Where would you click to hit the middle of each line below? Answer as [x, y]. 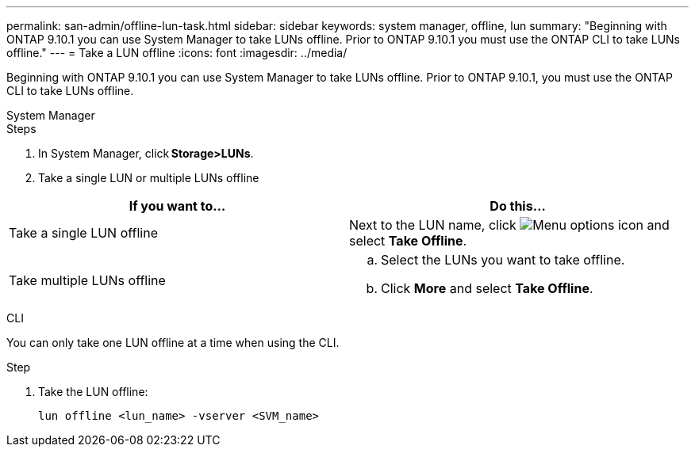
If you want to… [177, 206]
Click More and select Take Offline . [487, 288]
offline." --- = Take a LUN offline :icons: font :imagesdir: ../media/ [177, 53]
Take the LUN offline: [93, 392]
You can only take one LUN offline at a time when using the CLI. [173, 343]
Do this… [518, 206]
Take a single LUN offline [84, 233]
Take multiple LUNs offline [87, 280]
